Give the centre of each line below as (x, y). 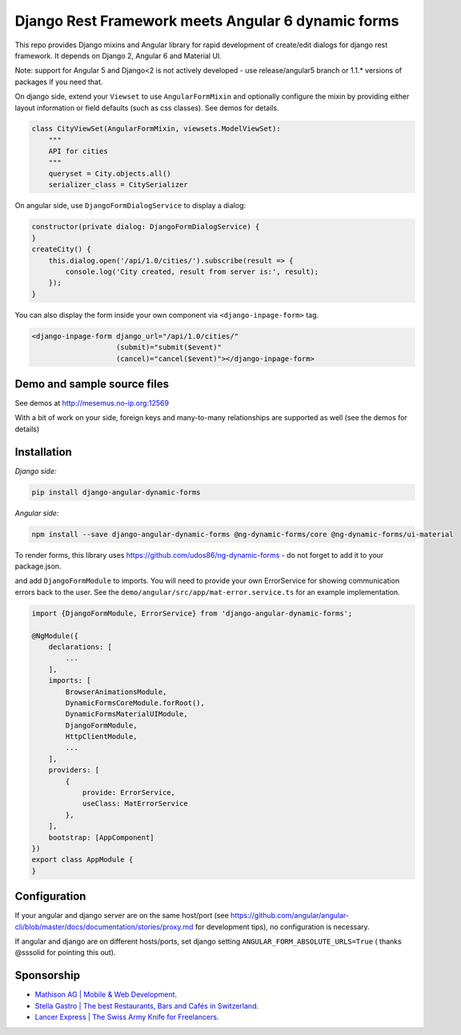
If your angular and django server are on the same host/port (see (122, 916)
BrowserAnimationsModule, (116, 692)
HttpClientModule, (101, 737)
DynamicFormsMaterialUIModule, (126, 714)
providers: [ (74, 770)
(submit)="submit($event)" (169, 347)
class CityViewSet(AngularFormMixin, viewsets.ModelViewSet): (156, 129)
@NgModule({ (55, 636)
